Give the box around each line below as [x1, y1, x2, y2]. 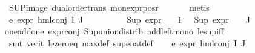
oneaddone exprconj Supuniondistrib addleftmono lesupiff [5, 25, 224, 37]
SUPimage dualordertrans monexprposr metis [8, 1, 210, 13]
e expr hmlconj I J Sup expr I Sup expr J [8, 13, 251, 25]
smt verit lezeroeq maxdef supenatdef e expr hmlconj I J [8, 36, 246, 49]
